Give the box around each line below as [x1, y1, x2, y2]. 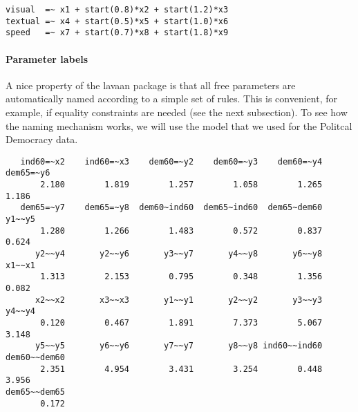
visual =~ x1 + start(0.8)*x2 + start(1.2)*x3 [6, 5, 229, 15]
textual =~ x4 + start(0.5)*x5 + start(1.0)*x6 [6, 16, 229, 26]
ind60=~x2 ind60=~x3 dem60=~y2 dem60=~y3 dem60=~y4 [20, 156, 323, 167]
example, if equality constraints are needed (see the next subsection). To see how [6, 104, 348, 119]
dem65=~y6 [6, 168, 50, 178]
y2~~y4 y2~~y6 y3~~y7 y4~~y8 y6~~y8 [35, 248, 323, 259]
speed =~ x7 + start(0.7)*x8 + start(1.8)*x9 [6, 28, 229, 38]
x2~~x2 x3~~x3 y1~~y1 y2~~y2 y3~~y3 [35, 294, 323, 305]
